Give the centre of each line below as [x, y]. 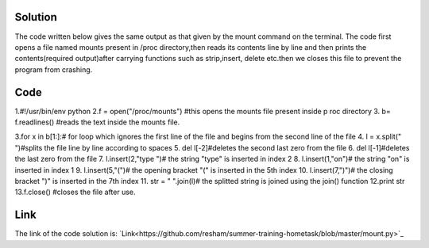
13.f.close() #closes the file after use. [75, 192]
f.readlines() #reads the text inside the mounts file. [97, 122]
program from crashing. [54, 69]
